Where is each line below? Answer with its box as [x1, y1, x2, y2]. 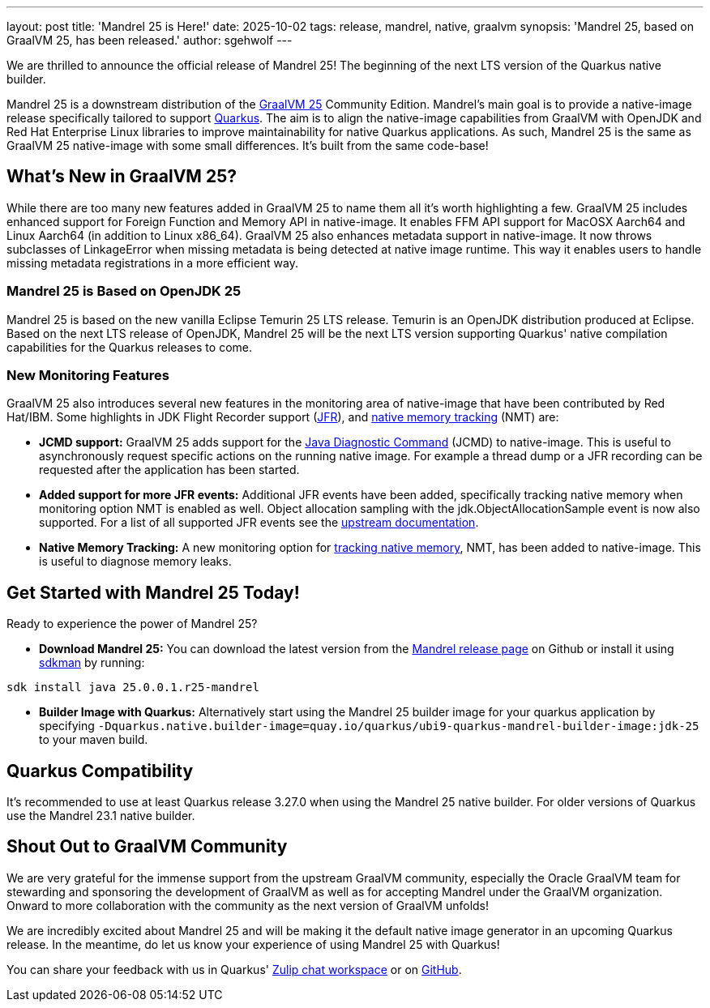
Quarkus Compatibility [6, 760, 194, 781]
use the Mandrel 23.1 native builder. [6, 809, 195, 823]
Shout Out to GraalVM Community [6, 836, 288, 857]
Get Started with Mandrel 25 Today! [6, 582, 300, 603]
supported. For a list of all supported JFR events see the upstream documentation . [39, 515, 479, 530]
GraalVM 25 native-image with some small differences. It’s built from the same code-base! [6, 139, 489, 152]
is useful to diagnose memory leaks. [39, 554, 232, 569]
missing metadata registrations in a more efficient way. [6, 255, 298, 270]
